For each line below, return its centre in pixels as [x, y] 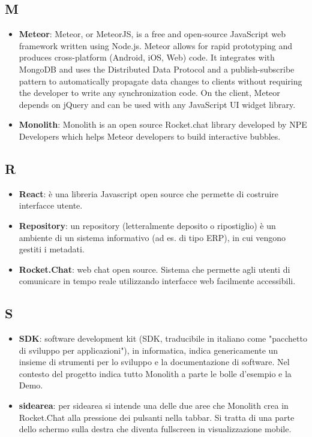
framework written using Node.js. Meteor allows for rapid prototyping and [155, 45]
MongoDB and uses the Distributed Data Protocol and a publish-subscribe [157, 69]
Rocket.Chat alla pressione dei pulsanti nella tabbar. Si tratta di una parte [157, 417]
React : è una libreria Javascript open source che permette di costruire [149, 193]
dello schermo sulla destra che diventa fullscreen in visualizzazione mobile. [155, 429]
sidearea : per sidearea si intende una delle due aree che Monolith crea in [154, 406]
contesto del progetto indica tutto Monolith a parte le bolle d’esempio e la [155, 373]
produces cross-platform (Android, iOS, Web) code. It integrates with [147, 57]
